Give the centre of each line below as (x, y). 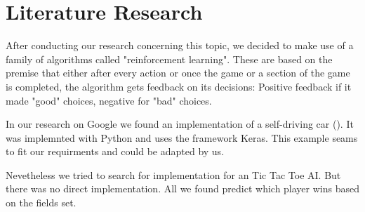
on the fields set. (41, 203)
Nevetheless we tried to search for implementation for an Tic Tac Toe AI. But (173, 174)
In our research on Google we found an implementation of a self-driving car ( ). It (180, 124)
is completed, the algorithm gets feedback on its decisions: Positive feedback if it (179, 86)
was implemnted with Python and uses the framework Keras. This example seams (182, 137)
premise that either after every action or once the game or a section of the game (178, 73)
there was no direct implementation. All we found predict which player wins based (182, 188)
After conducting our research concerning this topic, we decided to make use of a (180, 45)
